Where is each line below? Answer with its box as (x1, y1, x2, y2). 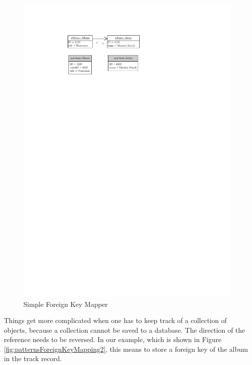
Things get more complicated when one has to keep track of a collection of (4, 315, 227, 325)
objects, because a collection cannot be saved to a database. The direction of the (4, 324, 245, 335)
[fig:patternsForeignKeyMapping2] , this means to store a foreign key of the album (4, 344, 248, 354)
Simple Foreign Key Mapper (23, 299, 108, 309)
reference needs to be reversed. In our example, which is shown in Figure (4, 334, 222, 344)
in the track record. (4, 353, 62, 364)
